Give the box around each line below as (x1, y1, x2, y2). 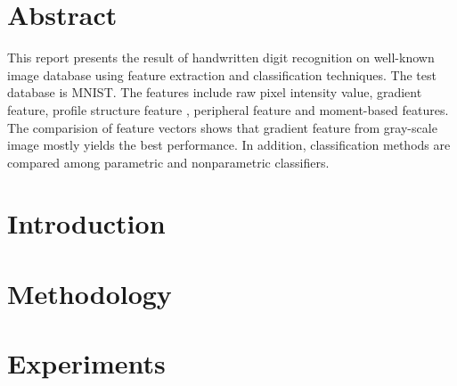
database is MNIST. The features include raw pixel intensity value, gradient (7, 83, 422, 102)
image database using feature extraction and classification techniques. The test (7, 65, 437, 84)
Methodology (7, 275, 172, 311)
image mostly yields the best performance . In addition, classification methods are (7, 136, 451, 154)
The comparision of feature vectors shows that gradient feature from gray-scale (7, 118, 437, 136)
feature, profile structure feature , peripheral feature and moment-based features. (7, 100, 449, 119)
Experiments (7, 345, 166, 382)
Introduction (7, 205, 166, 242)
